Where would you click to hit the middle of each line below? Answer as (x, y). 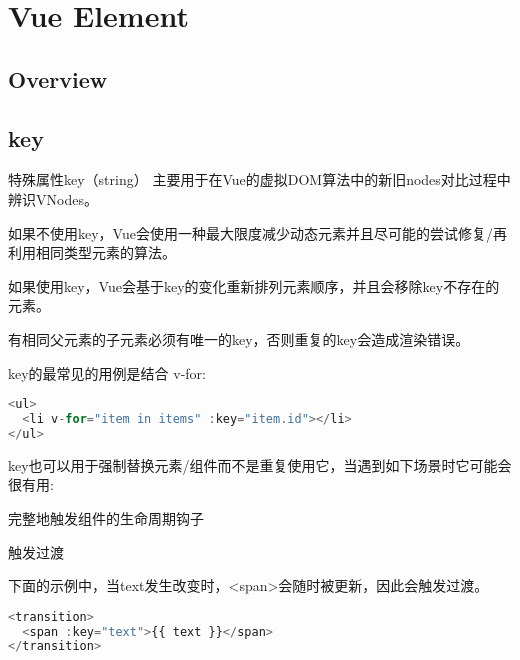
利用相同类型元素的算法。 (92, 252)
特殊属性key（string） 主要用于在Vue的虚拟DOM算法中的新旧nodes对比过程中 (259, 179)
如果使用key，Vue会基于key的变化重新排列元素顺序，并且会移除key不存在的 (254, 285)
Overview (58, 78)
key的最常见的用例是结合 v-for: (107, 372)
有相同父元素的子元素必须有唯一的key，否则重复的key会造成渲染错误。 (239, 338)
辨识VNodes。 (53, 198)
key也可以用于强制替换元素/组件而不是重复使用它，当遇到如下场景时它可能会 (260, 464)
